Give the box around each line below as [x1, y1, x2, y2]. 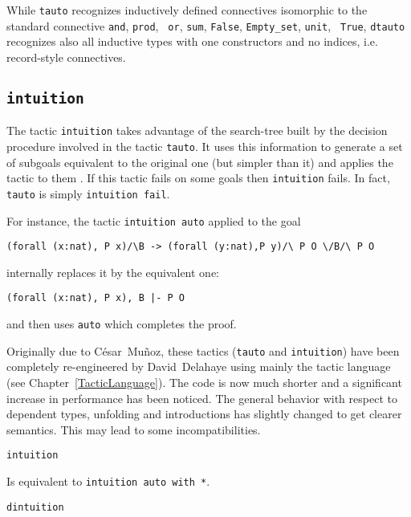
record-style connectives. [6, 48, 126, 65]
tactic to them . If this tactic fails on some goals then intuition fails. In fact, [6, 169, 390, 186]
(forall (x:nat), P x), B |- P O [6, 292, 185, 304]
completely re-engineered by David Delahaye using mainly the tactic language [6, 358, 391, 375]
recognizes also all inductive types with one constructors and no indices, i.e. [6, 33, 378, 50]
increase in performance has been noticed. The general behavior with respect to [6, 389, 397, 406]
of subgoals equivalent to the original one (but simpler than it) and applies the [6, 153, 393, 170]
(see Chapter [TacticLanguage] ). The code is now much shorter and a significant [6, 373, 402, 390]
